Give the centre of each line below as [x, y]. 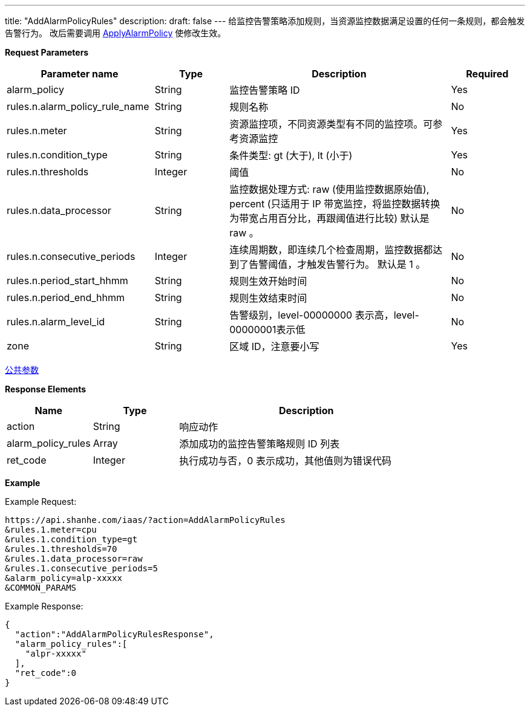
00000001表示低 [267, 330]
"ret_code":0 [46, 673]
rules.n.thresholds [48, 172]
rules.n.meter [37, 131]
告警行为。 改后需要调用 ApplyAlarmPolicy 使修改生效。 [116, 33]
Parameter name [80, 74]
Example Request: [41, 502]
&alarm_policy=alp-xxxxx [64, 578]
